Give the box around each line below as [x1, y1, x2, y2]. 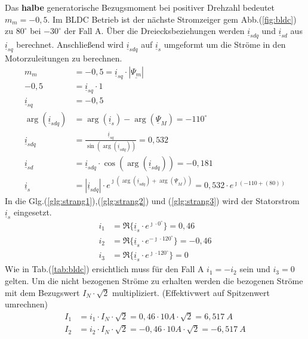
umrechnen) [5, 298, 48, 310]
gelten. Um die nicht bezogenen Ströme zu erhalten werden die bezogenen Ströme [5, 274, 303, 286]
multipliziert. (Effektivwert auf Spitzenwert [112, 286, 270, 298]
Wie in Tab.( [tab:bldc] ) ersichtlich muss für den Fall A [5, 263, 204, 275]
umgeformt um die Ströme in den [164, 38, 286, 51]
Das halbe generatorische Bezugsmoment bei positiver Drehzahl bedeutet [5, 1, 275, 13]
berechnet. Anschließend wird [16, 38, 124, 51]
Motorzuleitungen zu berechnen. [5, 52, 122, 64]
